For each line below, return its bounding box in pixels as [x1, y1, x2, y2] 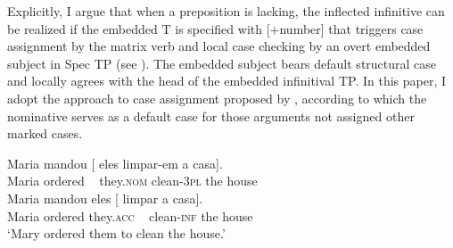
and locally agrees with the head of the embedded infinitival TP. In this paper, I [7, 71, 447, 90]
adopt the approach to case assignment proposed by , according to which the [7, 88, 427, 107]
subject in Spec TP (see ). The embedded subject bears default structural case [7, 54, 437, 72]
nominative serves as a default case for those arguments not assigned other [7, 106, 415, 125]
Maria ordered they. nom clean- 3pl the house [7, 171, 258, 190]
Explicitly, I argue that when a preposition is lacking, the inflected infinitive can [7, 2, 445, 20]
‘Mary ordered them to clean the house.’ [7, 224, 226, 243]
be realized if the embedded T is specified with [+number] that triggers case [7, 19, 424, 37]
